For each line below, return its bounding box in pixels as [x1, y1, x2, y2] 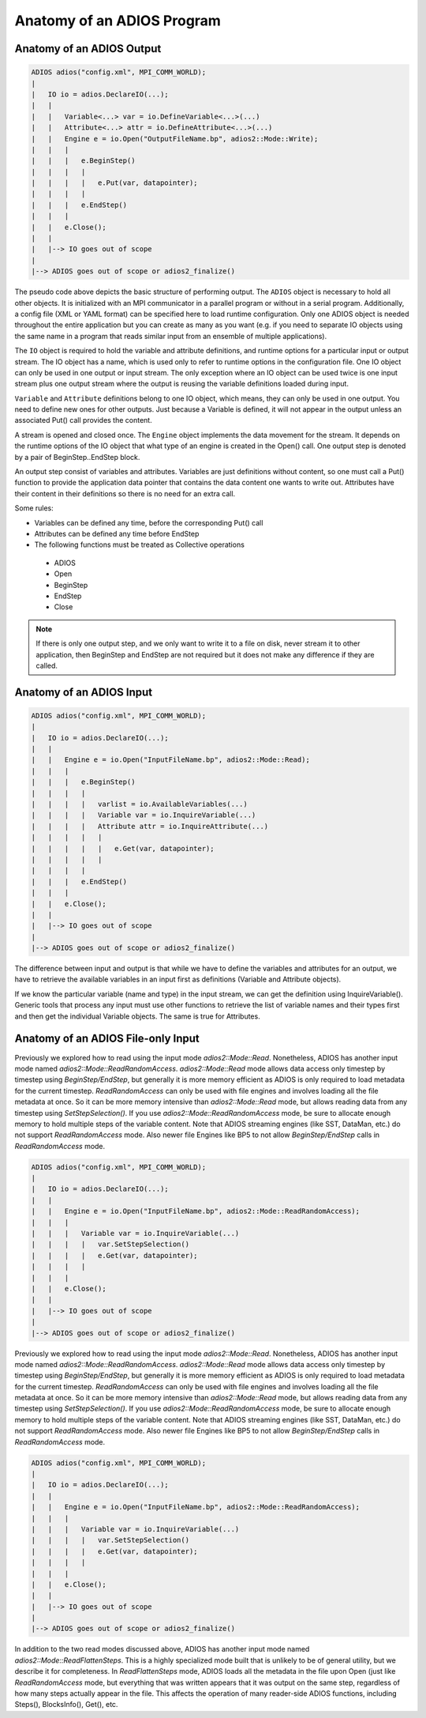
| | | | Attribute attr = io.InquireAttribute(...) [31, 822, 269, 831]
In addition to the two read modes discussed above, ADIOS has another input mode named [14, 1645, 310, 1654]
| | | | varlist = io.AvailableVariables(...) [31, 800, 248, 809]
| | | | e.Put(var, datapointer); [31, 179, 198, 187]
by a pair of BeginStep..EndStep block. [14, 452, 140, 462]
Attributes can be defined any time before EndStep [34, 529, 200, 538]
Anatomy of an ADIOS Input [14, 685, 153, 699]
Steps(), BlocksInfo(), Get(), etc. [14, 1700, 118, 1709]
